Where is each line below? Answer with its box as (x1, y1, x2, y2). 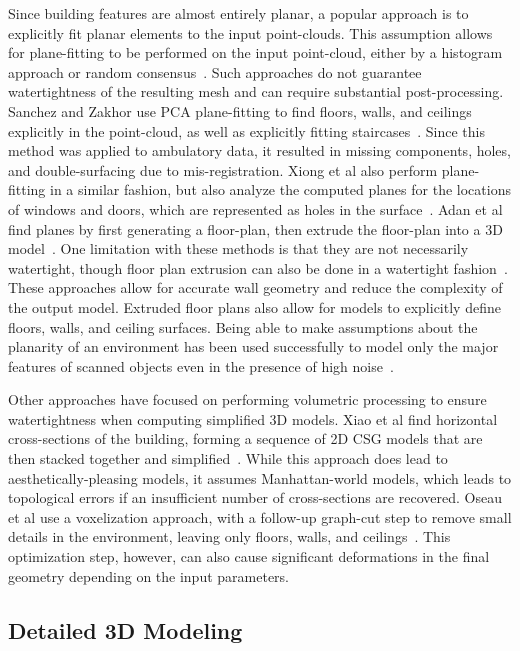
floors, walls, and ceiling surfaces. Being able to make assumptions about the (8, 316, 478, 337)
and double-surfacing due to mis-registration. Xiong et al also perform (8, 159, 438, 180)
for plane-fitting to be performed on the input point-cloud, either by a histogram (8, 42, 503, 63)
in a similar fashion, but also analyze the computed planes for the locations (50, 179, 511, 200)
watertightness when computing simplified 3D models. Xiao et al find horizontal (8, 408, 498, 429)
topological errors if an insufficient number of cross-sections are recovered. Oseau (8, 487, 502, 508)
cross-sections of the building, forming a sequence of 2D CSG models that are (8, 428, 483, 449)
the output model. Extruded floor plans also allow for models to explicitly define (8, 296, 501, 317)
